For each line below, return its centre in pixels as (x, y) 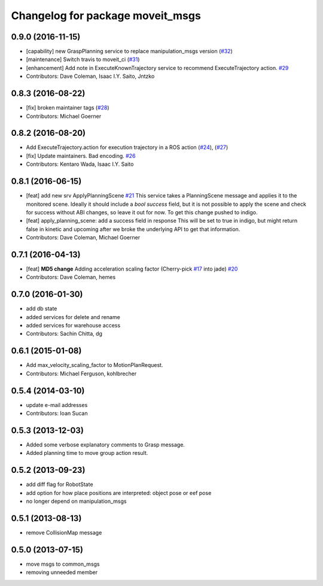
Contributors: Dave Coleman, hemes (71, 277)
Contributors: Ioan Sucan (57, 414)
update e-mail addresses (57, 405)
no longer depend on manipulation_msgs (76, 501)
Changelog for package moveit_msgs (106, 16)
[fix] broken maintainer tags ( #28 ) (68, 108)
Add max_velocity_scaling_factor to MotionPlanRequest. (95, 365)
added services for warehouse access (73, 326)
